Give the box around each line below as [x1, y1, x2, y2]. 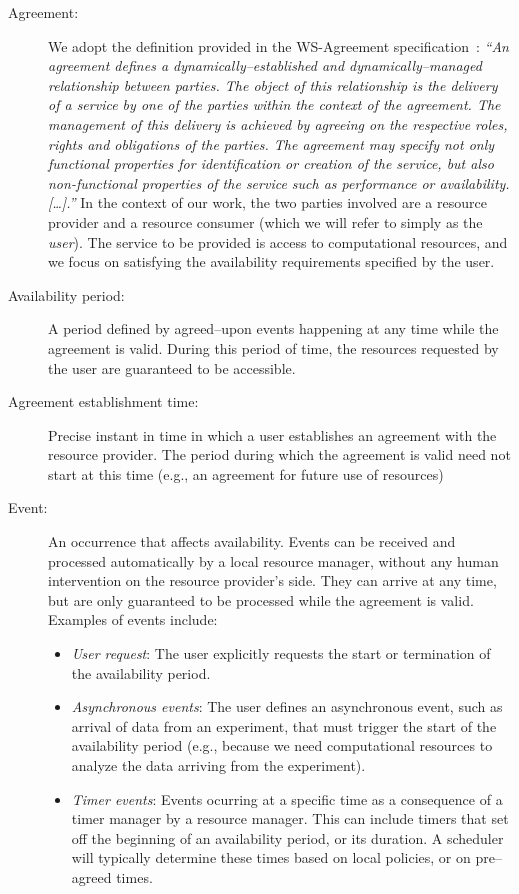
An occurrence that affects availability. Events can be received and [48, 531, 456, 552]
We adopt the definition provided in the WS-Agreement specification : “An [48, 35, 509, 56]
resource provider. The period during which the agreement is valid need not [48, 444, 511, 465]
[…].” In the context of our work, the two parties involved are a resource [48, 192, 487, 213]
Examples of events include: [48, 609, 218, 630]
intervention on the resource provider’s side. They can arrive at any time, [48, 570, 497, 591]
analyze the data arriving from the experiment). [71, 755, 366, 775]
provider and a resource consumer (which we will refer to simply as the [48, 211, 483, 232]
